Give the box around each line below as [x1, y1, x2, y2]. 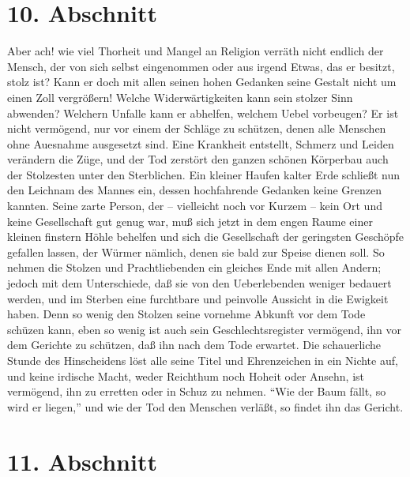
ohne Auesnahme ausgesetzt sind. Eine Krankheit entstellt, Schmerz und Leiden [7, 135, 394, 152]
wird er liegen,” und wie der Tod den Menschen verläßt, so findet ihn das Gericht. [7, 398, 404, 415]
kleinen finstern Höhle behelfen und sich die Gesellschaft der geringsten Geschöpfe [7, 228, 404, 245]
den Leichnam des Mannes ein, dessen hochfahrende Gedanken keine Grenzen [7, 182, 382, 198]
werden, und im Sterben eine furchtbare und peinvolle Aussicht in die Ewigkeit [7, 290, 389, 306]
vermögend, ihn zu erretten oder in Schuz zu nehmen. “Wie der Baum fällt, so [7, 383, 386, 400]
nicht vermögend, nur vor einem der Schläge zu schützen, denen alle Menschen [7, 120, 386, 137]
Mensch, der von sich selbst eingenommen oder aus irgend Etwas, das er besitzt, [7, 58, 395, 74]
